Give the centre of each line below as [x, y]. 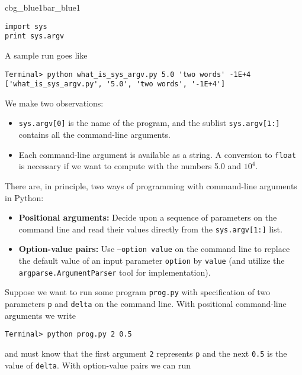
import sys [26, 26]
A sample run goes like [46, 55]
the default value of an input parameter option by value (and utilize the [152, 260]
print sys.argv [35, 36]
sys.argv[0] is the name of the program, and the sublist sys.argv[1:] [149, 123]
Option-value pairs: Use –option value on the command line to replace [154, 249]
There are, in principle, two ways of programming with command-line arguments [151, 185]
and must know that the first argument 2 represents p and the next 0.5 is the [146, 353]
